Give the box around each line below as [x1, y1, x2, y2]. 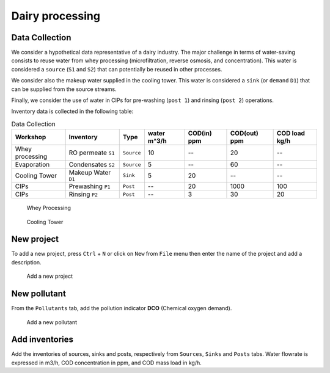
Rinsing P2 [68, 190, 98, 198]
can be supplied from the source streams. [11, 85, 117, 93]
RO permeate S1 [68, 148, 115, 157]
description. [11, 258, 42, 266]
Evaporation [15, 161, 50, 169]
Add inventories [11, 335, 73, 345]
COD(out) [230, 129, 259, 137]
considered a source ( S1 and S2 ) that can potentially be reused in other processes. [11, 65, 222, 73]
